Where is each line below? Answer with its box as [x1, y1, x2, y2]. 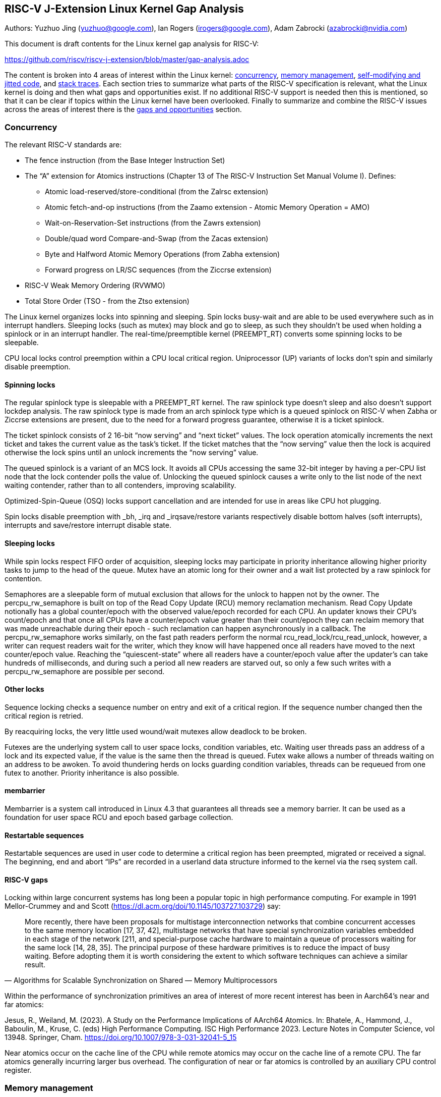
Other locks [5, 685, 44, 694]
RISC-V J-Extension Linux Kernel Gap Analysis [5, 3, 244, 15]
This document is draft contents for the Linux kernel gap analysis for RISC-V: [5, 39, 259, 48]
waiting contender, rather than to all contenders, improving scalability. [5, 481, 236, 490]
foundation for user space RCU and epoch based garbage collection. [5, 813, 233, 822]
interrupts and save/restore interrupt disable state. [5, 521, 171, 530]
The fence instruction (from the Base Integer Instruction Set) [25, 156, 225, 165]
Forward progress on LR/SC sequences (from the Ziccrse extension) [45, 265, 272, 275]
